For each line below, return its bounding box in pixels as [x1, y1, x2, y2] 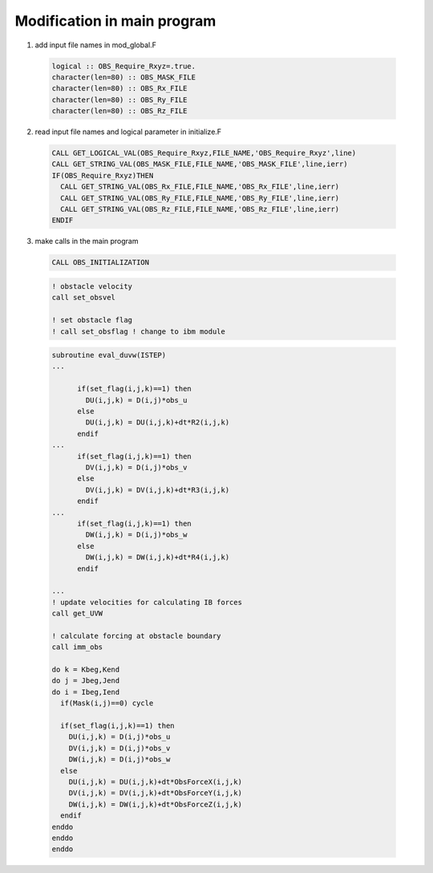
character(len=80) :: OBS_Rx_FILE [51, 84, 188, 93]
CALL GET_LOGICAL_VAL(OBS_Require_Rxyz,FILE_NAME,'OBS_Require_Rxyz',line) [51, 148, 357, 158]
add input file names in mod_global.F [34, 40, 156, 50]
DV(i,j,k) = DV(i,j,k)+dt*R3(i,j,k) [85, 485, 230, 494]
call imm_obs [51, 643, 103, 652]
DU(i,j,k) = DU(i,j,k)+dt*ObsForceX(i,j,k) [68, 777, 242, 786]
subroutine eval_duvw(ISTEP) [51, 351, 167, 360]
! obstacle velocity [51, 282, 132, 290]
